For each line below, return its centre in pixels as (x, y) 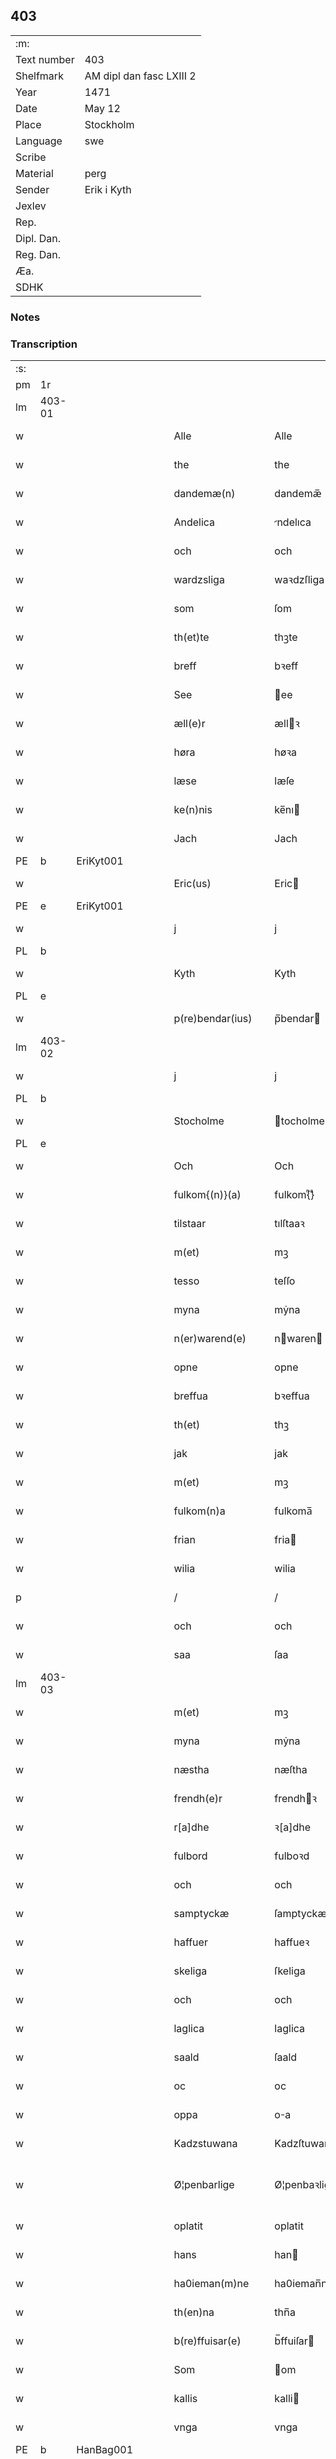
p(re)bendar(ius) (213, 1019)
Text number (45, 59)
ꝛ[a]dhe (292, 1827)
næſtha (291, 1770)
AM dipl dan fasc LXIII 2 (140, 76)
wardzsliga (199, 580)
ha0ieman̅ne (304, 2284)
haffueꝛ (292, 1942)
